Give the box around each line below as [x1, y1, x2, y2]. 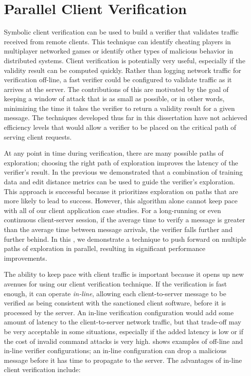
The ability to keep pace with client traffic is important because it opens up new [4, 269, 244, 279]
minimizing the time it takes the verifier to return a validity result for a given [4, 103, 235, 113]
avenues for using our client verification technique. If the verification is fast [4, 278, 227, 288]
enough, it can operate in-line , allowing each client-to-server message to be [4, 288, 226, 298]
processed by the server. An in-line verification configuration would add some [4, 307, 234, 317]
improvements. [4, 252, 47, 263]
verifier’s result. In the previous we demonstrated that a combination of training [4, 167, 243, 177]
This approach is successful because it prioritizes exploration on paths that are [4, 186, 238, 196]
